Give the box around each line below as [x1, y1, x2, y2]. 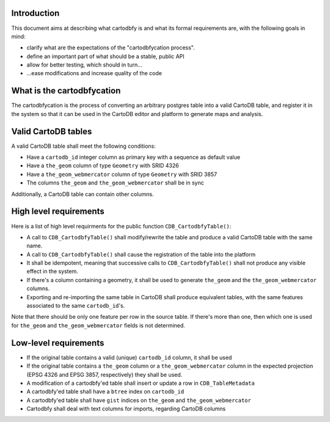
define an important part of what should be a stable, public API [26, 53, 185, 60]
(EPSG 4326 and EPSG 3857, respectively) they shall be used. [26, 371, 183, 378]
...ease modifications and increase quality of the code [26, 70, 162, 77]
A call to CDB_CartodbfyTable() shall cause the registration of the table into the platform [26, 250, 256, 258]
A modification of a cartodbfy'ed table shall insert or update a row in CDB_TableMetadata [26, 379, 255, 387]
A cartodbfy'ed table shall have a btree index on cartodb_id [26, 388, 185, 395]
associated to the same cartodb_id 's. [26, 302, 125, 310]
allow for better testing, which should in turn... [26, 61, 143, 68]
